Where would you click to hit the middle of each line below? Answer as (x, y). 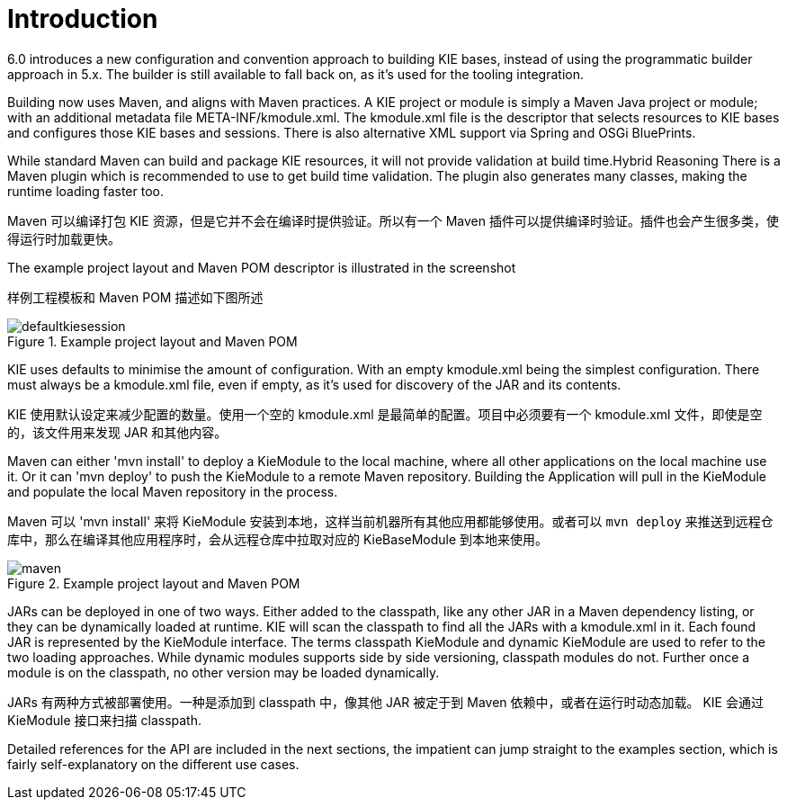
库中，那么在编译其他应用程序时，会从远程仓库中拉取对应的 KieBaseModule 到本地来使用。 (278, 539)
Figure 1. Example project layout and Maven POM (152, 341)
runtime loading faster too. (85, 191)
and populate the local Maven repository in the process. (173, 491)
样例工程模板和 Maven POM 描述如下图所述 (135, 297)
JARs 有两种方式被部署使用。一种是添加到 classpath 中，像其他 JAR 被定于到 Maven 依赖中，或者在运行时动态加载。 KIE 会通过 (385, 702)
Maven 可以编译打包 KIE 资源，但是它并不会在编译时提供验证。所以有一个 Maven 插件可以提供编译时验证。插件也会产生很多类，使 (393, 220)
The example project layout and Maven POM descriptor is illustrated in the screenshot (262, 267)
